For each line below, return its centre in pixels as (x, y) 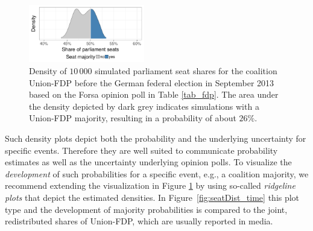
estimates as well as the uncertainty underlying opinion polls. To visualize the (148, 162)
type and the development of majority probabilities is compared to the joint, (146, 209)
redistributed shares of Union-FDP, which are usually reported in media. (139, 221)
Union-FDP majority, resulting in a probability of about (133, 118)
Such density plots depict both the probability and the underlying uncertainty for (156, 138)
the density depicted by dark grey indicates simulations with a (144, 106)
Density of (48, 70)
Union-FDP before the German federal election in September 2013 (152, 82)
